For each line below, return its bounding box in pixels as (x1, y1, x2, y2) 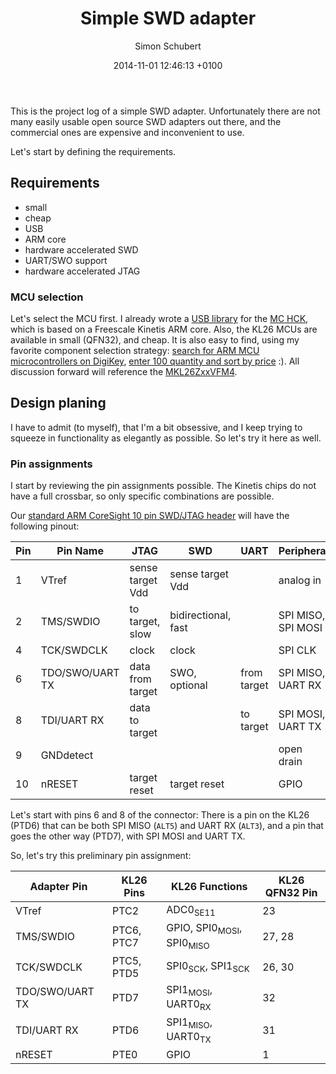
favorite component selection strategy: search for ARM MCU (10, 345, 260, 357)
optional (169, 678, 208, 692)
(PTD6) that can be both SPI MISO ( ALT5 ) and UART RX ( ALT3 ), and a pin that (10, 820, 324, 832)
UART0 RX (166, 997, 212, 1013)
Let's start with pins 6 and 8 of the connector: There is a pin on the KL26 (10, 809, 310, 821)
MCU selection (10, 290, 84, 304)
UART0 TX (166, 1030, 212, 1046)
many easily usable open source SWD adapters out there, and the (10, 115, 282, 127)
